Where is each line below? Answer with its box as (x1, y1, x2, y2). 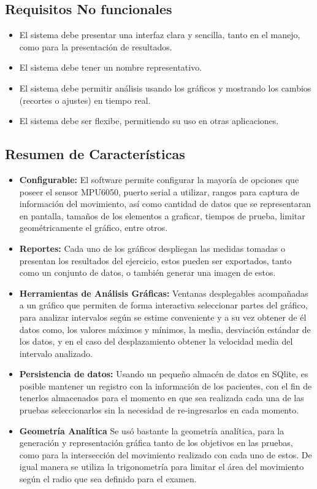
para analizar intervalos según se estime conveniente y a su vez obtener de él (19, 310, 307, 323)
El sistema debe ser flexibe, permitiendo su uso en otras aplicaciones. (19, 114, 279, 127)
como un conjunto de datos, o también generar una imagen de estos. (19, 266, 276, 279)
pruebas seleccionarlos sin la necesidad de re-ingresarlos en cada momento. (19, 404, 299, 417)
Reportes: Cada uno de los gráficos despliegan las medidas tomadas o (19, 241, 286, 254)
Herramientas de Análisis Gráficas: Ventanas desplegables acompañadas (19, 286, 308, 299)
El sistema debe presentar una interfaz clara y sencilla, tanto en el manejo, (19, 28, 300, 41)
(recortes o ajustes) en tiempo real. (19, 93, 151, 106)
